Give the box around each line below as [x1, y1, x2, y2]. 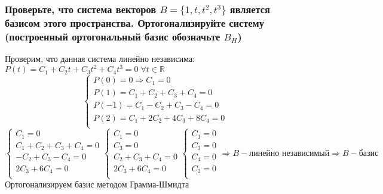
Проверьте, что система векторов [5, 1, 157, 16]
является [229, 1, 270, 16]
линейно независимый [249, 149, 330, 158]
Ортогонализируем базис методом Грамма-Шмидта [5, 178, 189, 190]
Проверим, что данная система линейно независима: [5, 52, 195, 65]
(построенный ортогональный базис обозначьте [5, 29, 220, 43]
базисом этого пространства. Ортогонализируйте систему [5, 15, 264, 30]
